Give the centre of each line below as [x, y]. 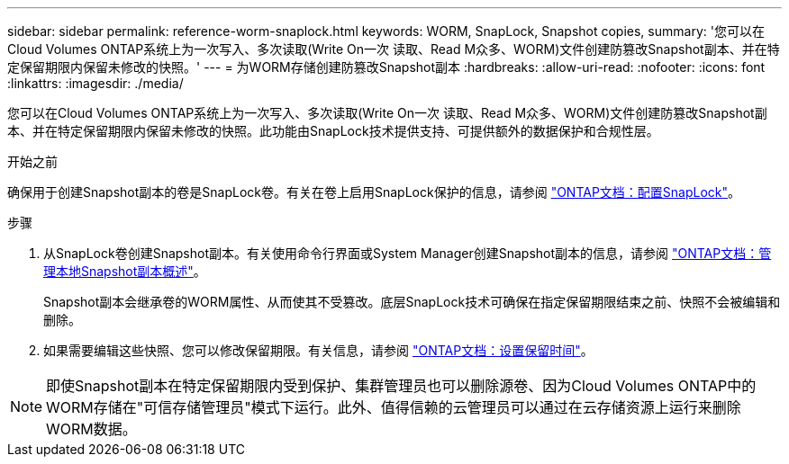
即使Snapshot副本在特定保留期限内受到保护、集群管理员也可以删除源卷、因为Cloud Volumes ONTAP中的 [401, 386]
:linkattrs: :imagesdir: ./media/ [95, 83]
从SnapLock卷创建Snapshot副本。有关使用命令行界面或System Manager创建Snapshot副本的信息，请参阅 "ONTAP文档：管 [408, 253]
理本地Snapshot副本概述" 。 [125, 271]
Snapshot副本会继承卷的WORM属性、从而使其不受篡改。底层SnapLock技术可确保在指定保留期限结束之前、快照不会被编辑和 [412, 302]
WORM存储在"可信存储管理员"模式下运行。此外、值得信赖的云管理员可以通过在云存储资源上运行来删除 [394, 407]
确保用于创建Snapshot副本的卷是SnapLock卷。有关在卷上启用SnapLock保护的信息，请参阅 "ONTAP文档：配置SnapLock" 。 [374, 192]
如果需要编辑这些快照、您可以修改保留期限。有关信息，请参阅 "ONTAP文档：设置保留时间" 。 [318, 350]
